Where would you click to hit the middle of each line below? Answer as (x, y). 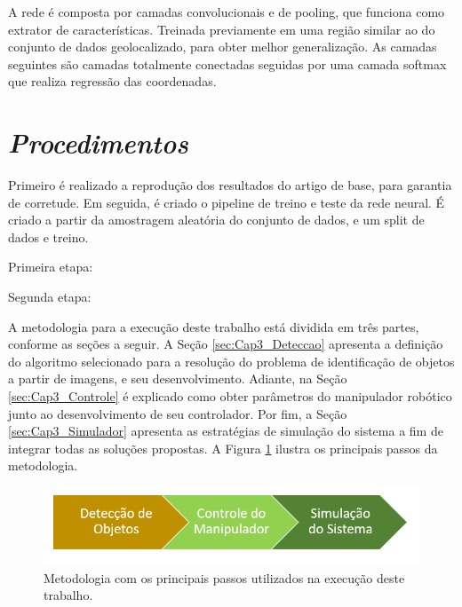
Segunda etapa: (50, 297)
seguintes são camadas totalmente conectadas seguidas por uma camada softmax (227, 63)
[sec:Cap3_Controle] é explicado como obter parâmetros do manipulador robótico (230, 396)
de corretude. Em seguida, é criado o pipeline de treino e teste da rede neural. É (227, 202)
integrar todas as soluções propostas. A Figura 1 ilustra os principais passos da (223, 448)
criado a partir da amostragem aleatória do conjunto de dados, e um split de (216, 220)
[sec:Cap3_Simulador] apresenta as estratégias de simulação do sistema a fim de (226, 431)
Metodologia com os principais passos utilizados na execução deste (224, 577)
